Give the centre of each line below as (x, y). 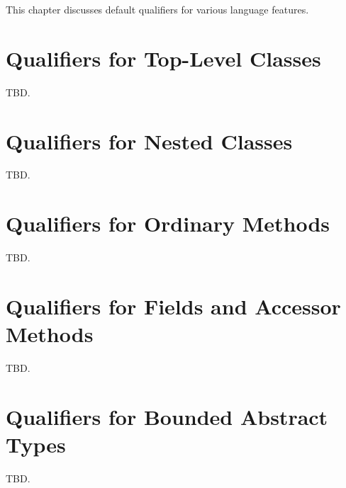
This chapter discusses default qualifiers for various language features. (157, 9)
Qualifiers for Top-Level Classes (163, 58)
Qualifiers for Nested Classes (149, 141)
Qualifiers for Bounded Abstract (167, 416)
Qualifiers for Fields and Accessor (173, 306)
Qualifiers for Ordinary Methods (168, 223)
